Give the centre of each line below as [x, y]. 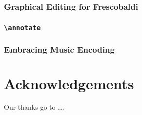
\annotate [22, 28]
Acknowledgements [69, 84]
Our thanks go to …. [34, 107]
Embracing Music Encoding [59, 49]
